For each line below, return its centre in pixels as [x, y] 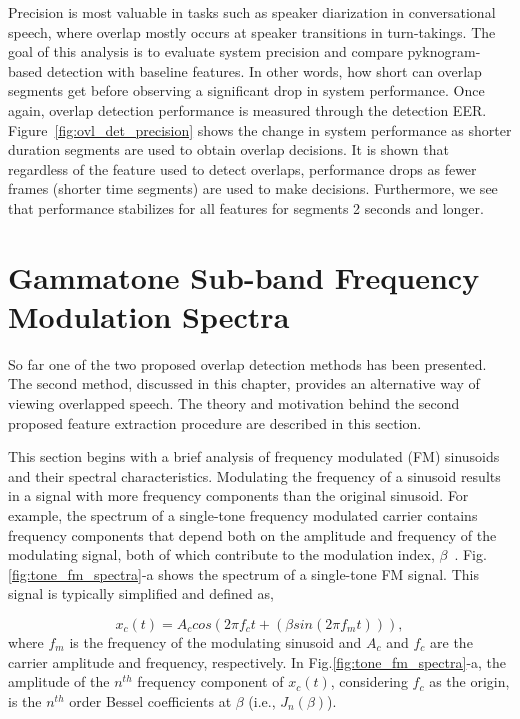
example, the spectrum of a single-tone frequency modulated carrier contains [243, 515]
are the [451, 641]
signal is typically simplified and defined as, [141, 593]
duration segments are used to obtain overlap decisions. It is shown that [228, 149]
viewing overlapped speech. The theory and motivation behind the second [234, 403]
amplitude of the [59, 681]
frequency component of [210, 681]
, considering [369, 681]
